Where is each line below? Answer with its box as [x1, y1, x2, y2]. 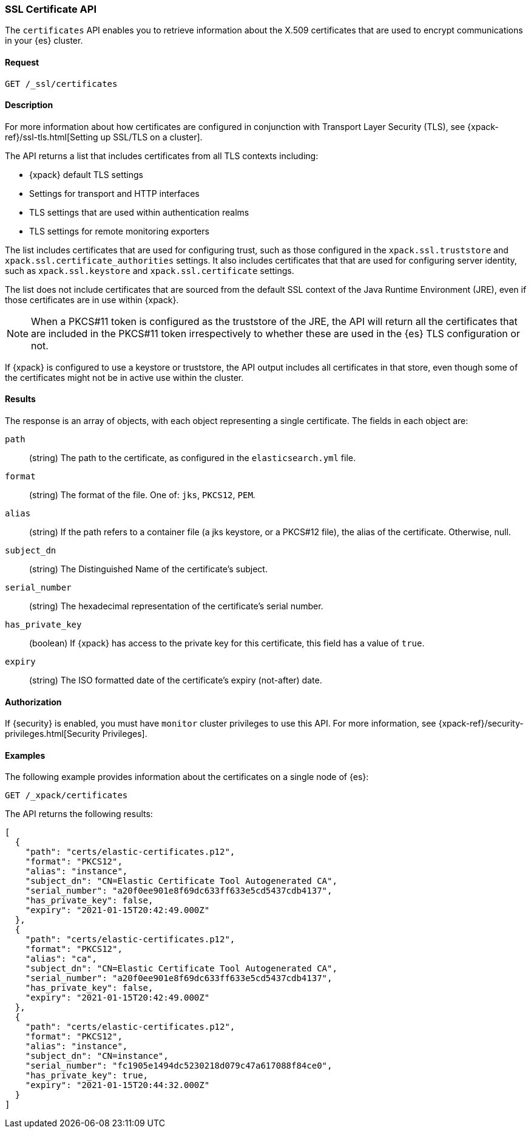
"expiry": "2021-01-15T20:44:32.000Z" [25, 1080, 210, 1090]
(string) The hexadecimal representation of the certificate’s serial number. [29, 601, 323, 612]
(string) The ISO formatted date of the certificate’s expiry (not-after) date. [29, 675, 322, 686]
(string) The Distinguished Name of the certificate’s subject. [29, 564, 268, 575]
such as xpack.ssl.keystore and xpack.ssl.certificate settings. [5, 265, 294, 276]
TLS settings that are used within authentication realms [29, 207, 249, 217]
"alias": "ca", [25, 954, 97, 964]
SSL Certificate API [5, 3, 97, 15]
